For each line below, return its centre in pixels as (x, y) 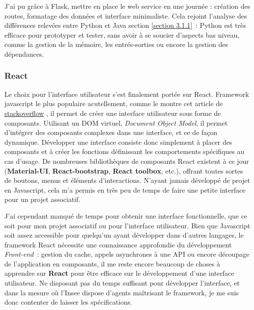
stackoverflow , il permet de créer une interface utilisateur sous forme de (113, 113)
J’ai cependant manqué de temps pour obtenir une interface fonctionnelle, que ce (126, 215)
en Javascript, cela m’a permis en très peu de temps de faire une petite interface (125, 189)
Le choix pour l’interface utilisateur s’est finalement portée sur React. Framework (127, 94)
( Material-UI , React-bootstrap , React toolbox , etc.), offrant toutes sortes (124, 170)
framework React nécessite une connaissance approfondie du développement (118, 244)
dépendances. (24, 54)
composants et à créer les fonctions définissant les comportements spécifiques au (125, 151)
